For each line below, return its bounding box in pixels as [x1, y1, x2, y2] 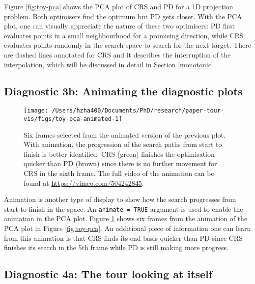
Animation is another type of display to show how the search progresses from [4, 194, 236, 204]
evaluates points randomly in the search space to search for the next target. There [4, 40, 252, 50]
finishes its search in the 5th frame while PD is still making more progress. [4, 242, 228, 253]
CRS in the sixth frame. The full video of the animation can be [24, 168, 214, 178]
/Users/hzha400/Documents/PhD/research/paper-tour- [52, 107, 225, 114]
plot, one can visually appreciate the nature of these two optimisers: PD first [4, 21, 235, 31]
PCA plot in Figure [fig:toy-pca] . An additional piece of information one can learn [4, 223, 251, 233]
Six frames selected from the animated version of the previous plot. [24, 129, 226, 140]
